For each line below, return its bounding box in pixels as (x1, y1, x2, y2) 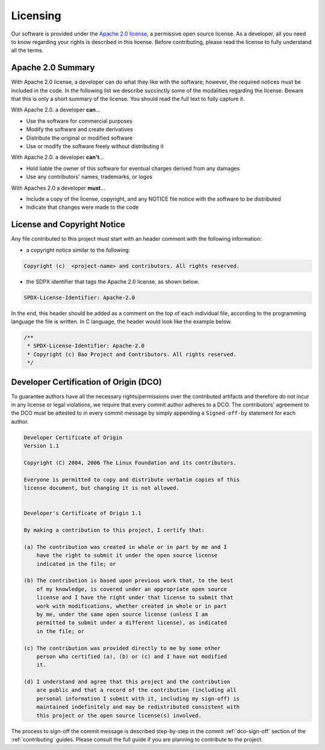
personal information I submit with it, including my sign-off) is (36, 695, 240, 702)
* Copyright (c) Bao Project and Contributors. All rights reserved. (27, 351, 237, 358)
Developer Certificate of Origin (23, 434, 123, 441)
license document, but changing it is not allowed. (23, 485, 180, 492)
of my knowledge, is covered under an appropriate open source (36, 586, 227, 592)
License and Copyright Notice (11, 220, 126, 230)
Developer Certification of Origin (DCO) (11, 377, 162, 387)
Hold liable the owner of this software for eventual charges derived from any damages (26, 164, 240, 172)
